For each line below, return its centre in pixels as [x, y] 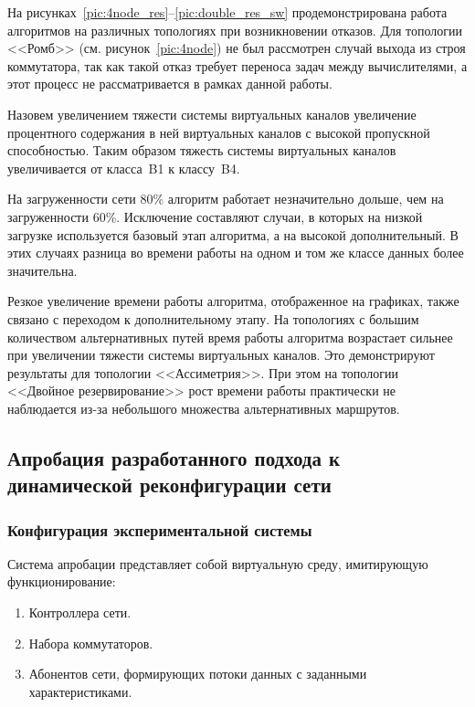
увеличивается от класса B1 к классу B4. [124, 168]
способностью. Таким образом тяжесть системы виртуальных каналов [202, 150]
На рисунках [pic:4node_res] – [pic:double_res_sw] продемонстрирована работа [227, 12]
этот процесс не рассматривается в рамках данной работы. [170, 84]
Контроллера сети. [80, 612]
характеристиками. [80, 691]
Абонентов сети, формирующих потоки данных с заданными [198, 674]
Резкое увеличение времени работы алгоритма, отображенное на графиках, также [233, 301]
